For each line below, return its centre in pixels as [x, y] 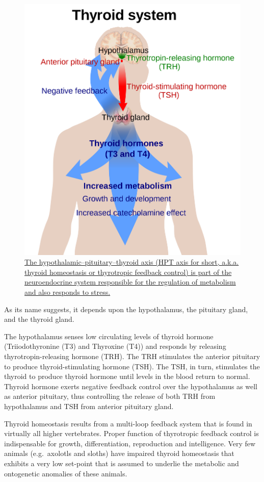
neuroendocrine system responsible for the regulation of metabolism [130, 282]
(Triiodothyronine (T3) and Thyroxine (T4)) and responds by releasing [115, 346]
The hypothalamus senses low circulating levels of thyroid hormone [109, 336]
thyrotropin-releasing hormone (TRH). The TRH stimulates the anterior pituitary [132, 356]
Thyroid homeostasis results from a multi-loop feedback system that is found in [128, 423]
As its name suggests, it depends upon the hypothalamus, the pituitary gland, [126, 309]
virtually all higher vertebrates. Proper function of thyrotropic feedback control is [131, 433]
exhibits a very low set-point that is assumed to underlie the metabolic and [122, 463]
